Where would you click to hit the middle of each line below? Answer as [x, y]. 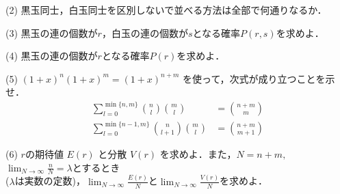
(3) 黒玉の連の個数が [52, 32]
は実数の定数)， [50, 181]
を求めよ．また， [198, 154]
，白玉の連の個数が [145, 32]
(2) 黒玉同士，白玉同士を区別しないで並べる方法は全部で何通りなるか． [166, 10]
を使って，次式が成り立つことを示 [259, 78]
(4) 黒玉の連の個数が [52, 56]
